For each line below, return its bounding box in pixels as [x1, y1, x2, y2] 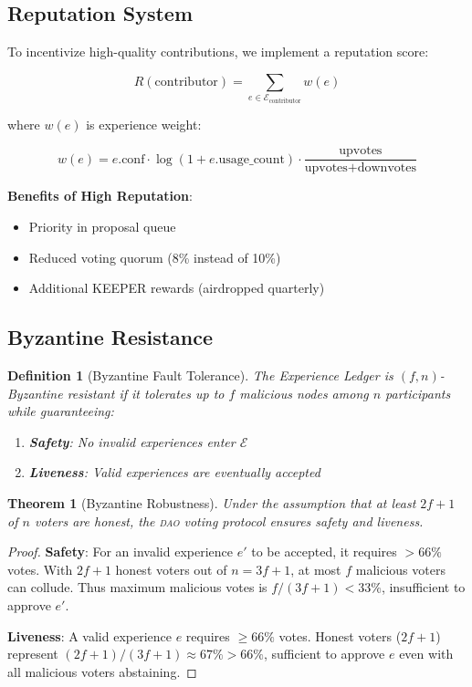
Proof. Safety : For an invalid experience [7, 542, 234, 561]
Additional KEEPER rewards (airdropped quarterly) [28, 278, 325, 297]
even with [399, 644, 454, 663]
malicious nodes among [239, 383, 369, 402]
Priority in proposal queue [28, 217, 176, 236]
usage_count [218, 152, 285, 166]
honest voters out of [115, 559, 227, 578]
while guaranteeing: [7, 401, 114, 421]
